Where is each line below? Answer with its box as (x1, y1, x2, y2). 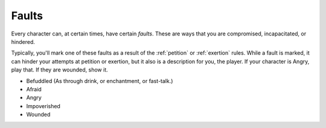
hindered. (11, 38, 36, 45)
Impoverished (26, 102, 60, 109)
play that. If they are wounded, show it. (11, 66, 108, 73)
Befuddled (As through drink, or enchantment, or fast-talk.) (26, 77, 173, 84)
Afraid (26, 85, 42, 93)
